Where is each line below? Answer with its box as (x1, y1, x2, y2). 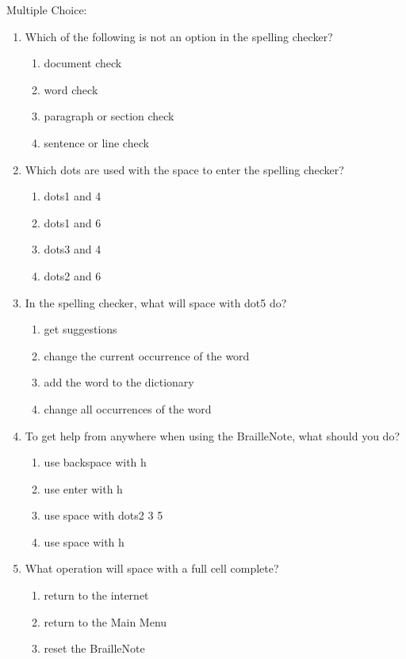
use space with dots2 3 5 (44, 507, 163, 524)
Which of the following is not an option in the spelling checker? (25, 28, 333, 44)
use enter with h (44, 480, 123, 497)
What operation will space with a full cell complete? (25, 560, 279, 577)
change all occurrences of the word (44, 400, 212, 417)
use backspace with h (44, 454, 147, 470)
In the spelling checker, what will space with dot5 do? (25, 294, 287, 310)
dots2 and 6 (44, 267, 101, 284)
